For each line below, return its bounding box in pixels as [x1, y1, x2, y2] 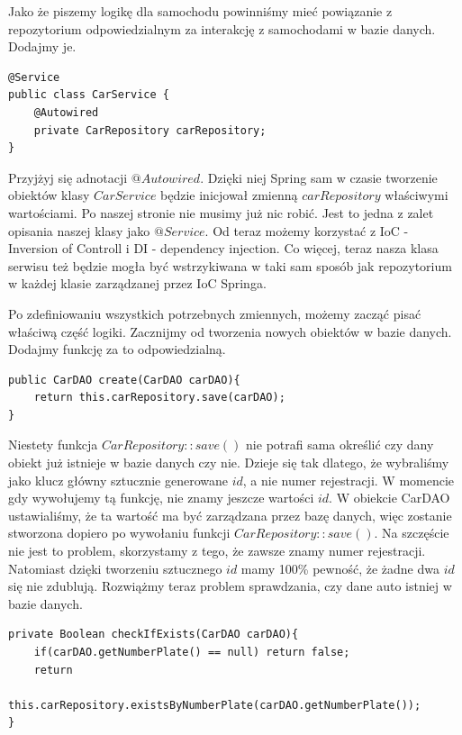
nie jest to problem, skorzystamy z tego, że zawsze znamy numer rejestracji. [8, 541, 426, 560]
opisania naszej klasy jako [8, 221, 150, 240]
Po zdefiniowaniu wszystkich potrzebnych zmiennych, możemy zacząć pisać [8, 304, 421, 322]
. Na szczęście [374, 523, 449, 542]
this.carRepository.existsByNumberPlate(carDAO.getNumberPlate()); [8, 698, 421, 712]
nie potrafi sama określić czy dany [246, 435, 434, 454]
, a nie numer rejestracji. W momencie [242, 470, 455, 489]
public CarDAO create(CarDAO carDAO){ [8, 373, 240, 386]
